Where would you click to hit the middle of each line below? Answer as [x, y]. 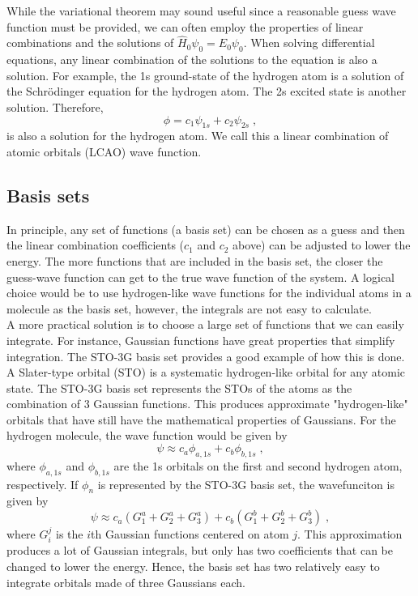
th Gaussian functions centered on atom [190, 534]
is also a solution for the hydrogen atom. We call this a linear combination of [198, 136]
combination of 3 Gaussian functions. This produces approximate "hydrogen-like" [207, 404]
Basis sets [48, 195]
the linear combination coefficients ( [96, 245]
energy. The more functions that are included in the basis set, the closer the [195, 260]
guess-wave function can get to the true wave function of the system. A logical [201, 277]
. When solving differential [309, 43]
